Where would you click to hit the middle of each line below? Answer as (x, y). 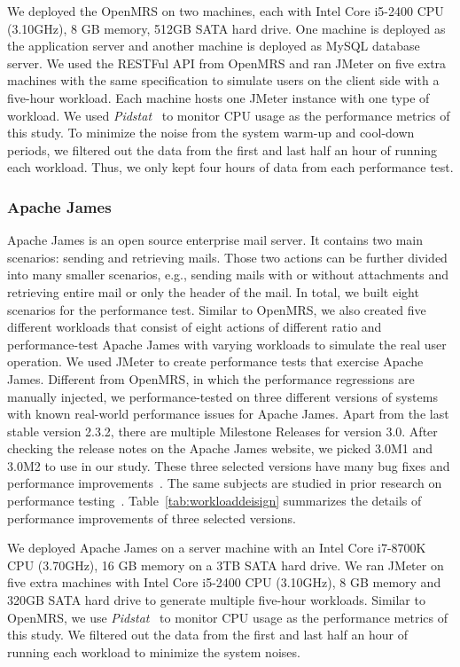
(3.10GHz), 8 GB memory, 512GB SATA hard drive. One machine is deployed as (226, 28)
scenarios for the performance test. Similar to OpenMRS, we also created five (217, 309)
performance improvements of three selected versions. (152, 518)
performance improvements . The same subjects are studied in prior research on (225, 483)
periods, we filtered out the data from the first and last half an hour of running (222, 149)
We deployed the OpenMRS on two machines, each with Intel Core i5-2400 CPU (226, 11)
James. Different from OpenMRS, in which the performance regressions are (211, 378)
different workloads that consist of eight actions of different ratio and (195, 327)
